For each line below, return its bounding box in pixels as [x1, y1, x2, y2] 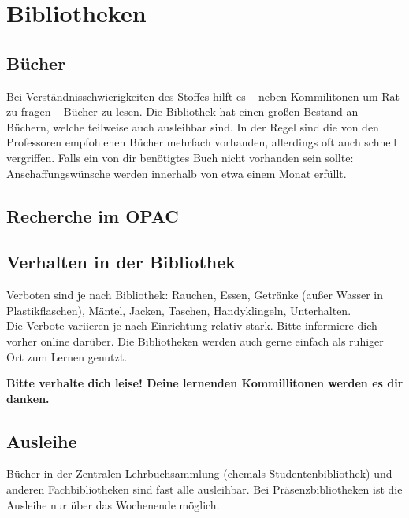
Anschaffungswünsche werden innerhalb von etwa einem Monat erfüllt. [6, 165, 347, 181]
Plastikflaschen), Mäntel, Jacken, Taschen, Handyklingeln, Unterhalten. [6, 302, 351, 318]
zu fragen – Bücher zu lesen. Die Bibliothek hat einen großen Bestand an [6, 103, 359, 120]
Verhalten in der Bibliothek [6, 250, 236, 274]
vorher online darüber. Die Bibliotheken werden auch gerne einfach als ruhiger [6, 332, 384, 349]
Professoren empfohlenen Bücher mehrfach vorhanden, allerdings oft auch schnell [6, 134, 397, 150]
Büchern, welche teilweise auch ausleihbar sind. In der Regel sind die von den [6, 118, 379, 135]
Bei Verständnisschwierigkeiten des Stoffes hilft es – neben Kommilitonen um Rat [6, 87, 400, 104]
